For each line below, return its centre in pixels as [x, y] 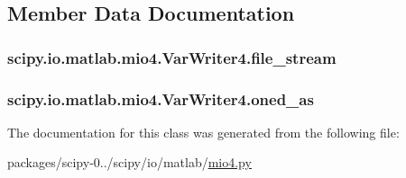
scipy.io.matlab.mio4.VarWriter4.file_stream [172, 57]
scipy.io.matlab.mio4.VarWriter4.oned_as [161, 98]
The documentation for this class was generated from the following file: [203, 132]
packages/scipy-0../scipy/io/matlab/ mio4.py [129, 162]
